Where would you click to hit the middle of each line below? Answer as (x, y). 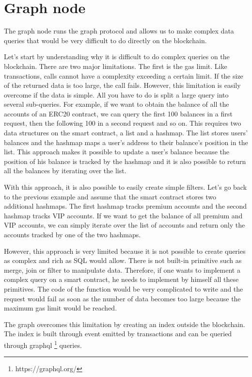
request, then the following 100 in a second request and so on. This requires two (123, 123)
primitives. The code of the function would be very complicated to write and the (124, 288)
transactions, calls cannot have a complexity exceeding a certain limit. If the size (124, 75)
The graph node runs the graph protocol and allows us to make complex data (119, 31)
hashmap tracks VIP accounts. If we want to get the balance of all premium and (123, 215)
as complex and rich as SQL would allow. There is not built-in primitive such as (123, 260)
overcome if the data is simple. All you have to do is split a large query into (116, 94)
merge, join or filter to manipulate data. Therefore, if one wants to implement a (122, 270)
